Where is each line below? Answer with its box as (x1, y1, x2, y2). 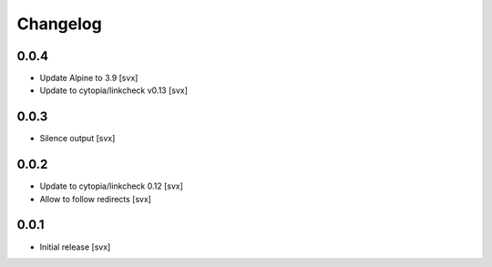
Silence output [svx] (39, 133, 116, 144)
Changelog (16, 14, 102, 34)
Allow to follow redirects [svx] (39, 193, 152, 204)
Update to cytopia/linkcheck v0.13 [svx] (39, 85, 189, 96)
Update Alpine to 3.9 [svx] (39, 73, 138, 84)
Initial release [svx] (39, 241, 111, 252)
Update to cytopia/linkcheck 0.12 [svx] (39, 180, 184, 191)
